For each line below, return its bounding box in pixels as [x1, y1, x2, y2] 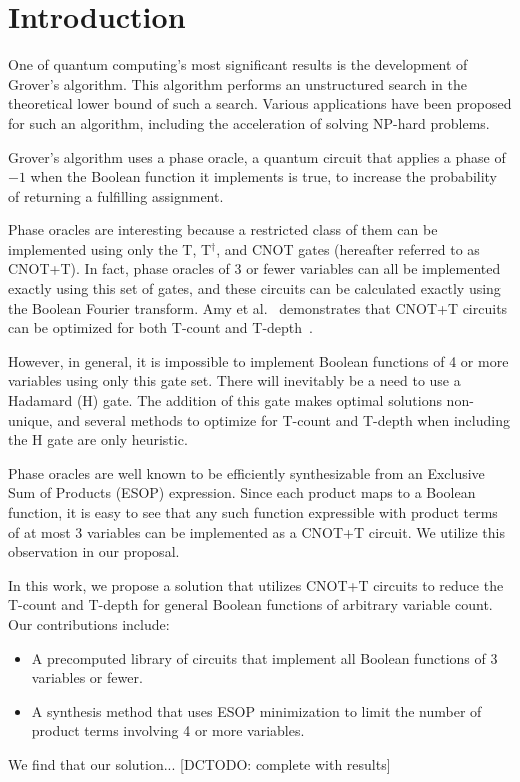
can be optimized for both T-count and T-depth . [8, 317, 313, 338]
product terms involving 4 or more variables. [31, 720, 305, 741]
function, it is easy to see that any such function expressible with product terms [8, 502, 498, 522]
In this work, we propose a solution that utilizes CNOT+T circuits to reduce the [8, 574, 504, 595]
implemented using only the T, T [8, 238, 212, 259]
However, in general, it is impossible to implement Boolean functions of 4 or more [8, 350, 509, 371]
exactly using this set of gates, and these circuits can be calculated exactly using [8, 278, 501, 299]
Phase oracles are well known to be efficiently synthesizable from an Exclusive [8, 462, 485, 483]
